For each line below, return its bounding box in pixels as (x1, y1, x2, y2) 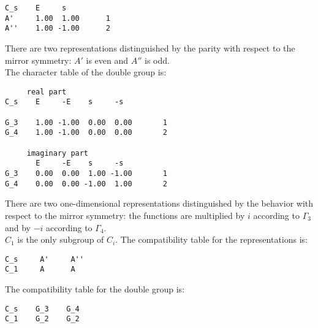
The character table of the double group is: (5, 66, 167, 78)
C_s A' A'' (5, 254, 84, 264)
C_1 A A (5, 265, 75, 274)
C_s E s (5, 4, 67, 12)
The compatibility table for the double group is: (5, 283, 185, 295)
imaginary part (26, 148, 89, 158)
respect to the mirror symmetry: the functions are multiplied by (5, 208, 245, 221)
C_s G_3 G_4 (5, 304, 80, 313)
